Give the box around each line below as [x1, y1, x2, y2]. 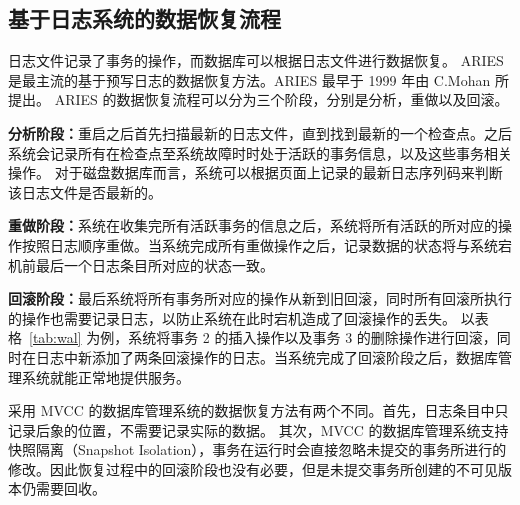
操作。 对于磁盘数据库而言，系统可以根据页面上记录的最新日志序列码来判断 [8, 162, 503, 183]
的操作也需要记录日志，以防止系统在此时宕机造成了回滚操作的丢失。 [8, 307, 456, 328]
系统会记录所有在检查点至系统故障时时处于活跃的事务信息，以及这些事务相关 [8, 142, 512, 163]
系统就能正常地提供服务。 [21, 366, 190, 387]
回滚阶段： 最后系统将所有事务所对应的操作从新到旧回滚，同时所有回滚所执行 [8, 288, 512, 309]
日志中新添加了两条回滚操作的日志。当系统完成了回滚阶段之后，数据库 [35, 346, 498, 367]
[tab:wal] [29, 327, 82, 348]
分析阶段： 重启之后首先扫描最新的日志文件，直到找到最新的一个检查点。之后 [8, 122, 512, 143]
